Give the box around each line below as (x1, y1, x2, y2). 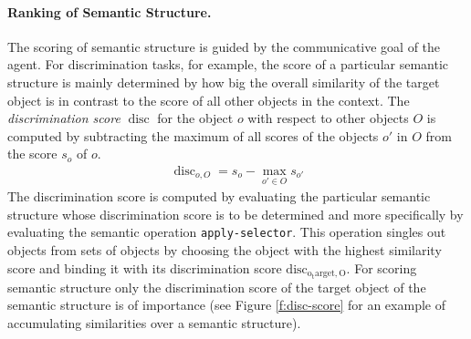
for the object (157, 108, 234, 128)
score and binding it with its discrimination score (7, 258, 282, 277)
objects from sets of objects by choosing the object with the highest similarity (7, 241, 442, 260)
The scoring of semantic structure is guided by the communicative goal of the (7, 36, 441, 56)
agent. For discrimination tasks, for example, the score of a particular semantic (7, 55, 449, 74)
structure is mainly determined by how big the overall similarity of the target (7, 72, 440, 91)
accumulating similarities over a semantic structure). (7, 313, 301, 332)
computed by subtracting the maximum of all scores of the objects (7, 126, 379, 145)
